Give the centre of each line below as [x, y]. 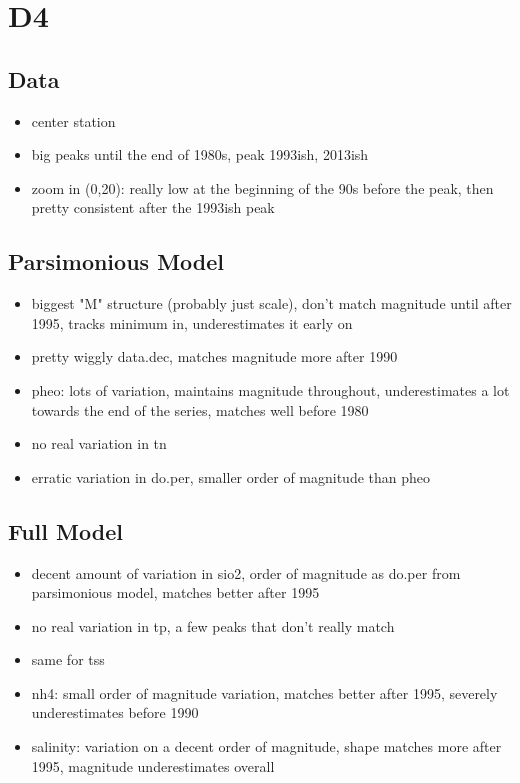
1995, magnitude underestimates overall [153, 765]
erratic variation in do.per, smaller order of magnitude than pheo [231, 476]
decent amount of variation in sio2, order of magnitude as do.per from [246, 572]
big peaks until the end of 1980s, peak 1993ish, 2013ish [200, 154]
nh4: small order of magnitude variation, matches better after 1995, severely [264, 692]
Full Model [65, 530]
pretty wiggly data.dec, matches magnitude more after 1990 [214, 356]
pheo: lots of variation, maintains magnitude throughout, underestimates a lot [270, 389]
